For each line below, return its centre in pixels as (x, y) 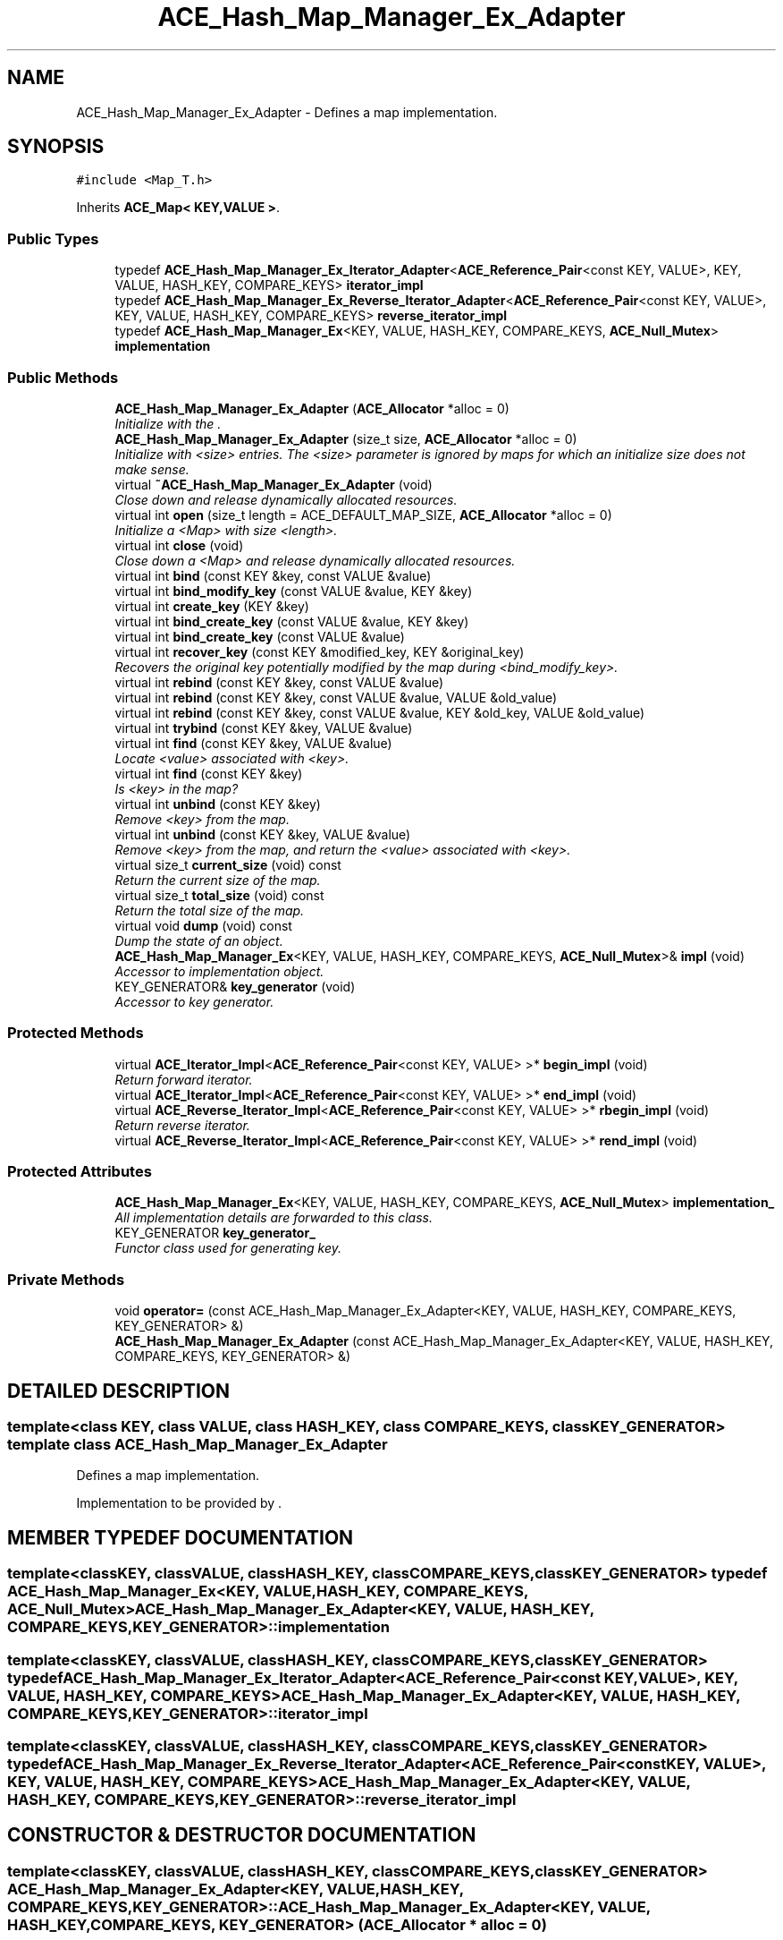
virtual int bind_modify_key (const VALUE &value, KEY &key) (294, 591)
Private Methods (66, 1279)
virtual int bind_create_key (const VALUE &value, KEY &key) (292, 621)
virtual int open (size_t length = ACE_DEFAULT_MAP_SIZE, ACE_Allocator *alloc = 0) (363, 515)
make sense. (152, 469)
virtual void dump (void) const (203, 925)
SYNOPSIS (56, 147)
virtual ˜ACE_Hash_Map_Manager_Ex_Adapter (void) (274, 484)
